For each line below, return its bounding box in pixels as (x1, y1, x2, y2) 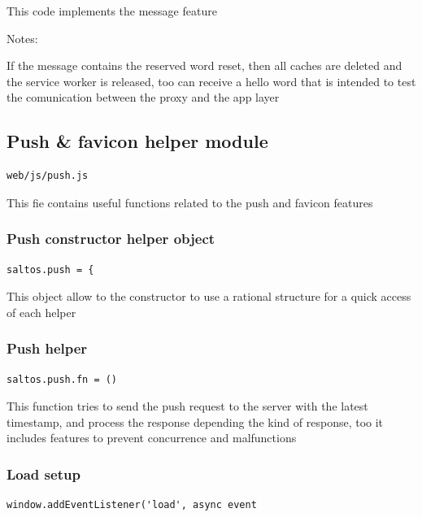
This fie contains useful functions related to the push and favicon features (7, 193, 373, 211)
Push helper (7, 338, 88, 358)
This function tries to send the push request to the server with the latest (7, 398, 368, 415)
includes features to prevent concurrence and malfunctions (7, 429, 297, 446)
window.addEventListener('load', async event (7, 499, 257, 511)
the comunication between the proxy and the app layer (7, 89, 280, 106)
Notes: (7, 29, 38, 46)
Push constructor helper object (7, 228, 215, 249)
